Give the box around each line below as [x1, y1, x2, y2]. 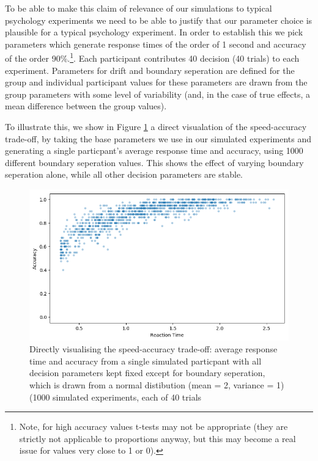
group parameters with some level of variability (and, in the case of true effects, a [5, 87, 311, 100]
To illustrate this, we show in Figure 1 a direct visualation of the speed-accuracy [5, 120, 307, 132]
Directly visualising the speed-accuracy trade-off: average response [29, 343, 278, 355]
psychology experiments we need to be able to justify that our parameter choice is [5, 13, 312, 26]
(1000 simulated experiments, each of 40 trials [29, 390, 202, 403]
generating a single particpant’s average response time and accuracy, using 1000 [5, 144, 303, 157]
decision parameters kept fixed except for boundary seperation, [29, 366, 265, 379]
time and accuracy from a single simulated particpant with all [29, 354, 262, 367]
